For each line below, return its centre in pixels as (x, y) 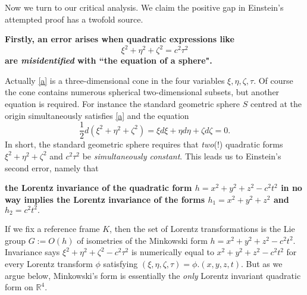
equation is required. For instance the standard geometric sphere (123, 104)
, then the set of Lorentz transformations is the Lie (202, 229)
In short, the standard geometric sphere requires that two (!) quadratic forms (144, 144)
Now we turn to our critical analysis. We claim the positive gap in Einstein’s (144, 7)
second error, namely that (52, 167)
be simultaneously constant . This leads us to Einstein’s (182, 156)
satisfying (120, 264)
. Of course (273, 80)
